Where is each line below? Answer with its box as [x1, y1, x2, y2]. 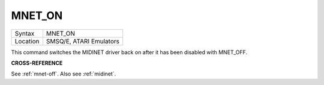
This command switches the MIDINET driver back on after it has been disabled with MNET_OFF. [11, 48, 248, 56]
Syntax [14, 29, 35, 37]
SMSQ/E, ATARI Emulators [46, 37, 120, 45]
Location [14, 37, 40, 45]
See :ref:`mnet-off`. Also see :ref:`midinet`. [11, 70, 116, 77]
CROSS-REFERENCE [11, 59, 63, 67]
